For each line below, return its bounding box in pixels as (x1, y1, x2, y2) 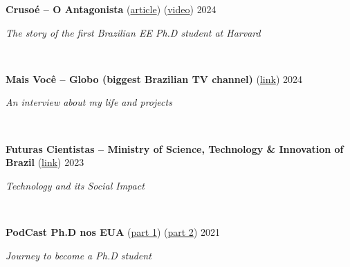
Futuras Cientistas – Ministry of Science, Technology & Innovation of (6, 141, 344, 156)
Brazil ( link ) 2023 (6, 155, 84, 169)
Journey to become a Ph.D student (6, 248, 151, 262)
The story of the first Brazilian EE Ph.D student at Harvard (6, 25, 261, 39)
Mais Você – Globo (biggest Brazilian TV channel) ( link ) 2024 (6, 71, 303, 86)
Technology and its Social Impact (6, 178, 145, 192)
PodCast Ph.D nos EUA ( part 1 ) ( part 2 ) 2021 (6, 224, 220, 239)
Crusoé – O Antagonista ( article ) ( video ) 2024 (6, 2, 217, 16)
